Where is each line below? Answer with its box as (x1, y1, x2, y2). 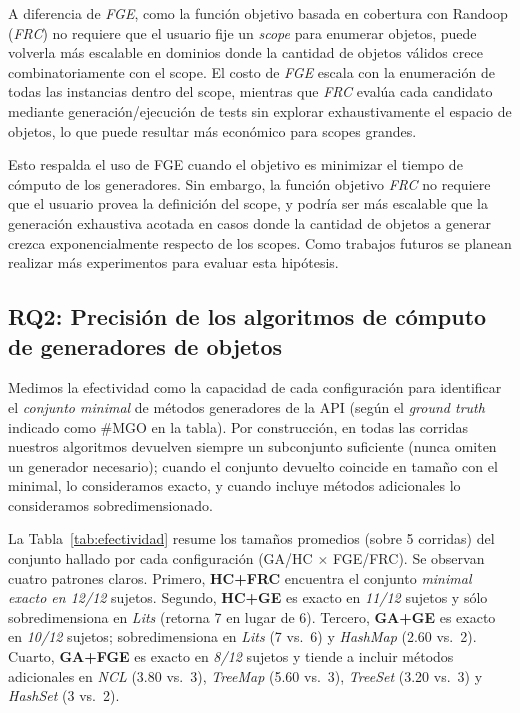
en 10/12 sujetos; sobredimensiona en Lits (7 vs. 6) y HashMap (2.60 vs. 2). (8, 626, 477, 647)
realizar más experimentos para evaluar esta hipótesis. (8, 252, 339, 273)
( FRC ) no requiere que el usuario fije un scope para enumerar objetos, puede (8, 22, 477, 43)
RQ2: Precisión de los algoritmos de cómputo (8, 301, 487, 332)
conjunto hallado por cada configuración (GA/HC (8, 548, 313, 569)
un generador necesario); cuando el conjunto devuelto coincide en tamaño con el (8, 455, 498, 476)
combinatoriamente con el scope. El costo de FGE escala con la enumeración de (8, 61, 495, 82)
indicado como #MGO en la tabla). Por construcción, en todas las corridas (8, 416, 469, 437)
